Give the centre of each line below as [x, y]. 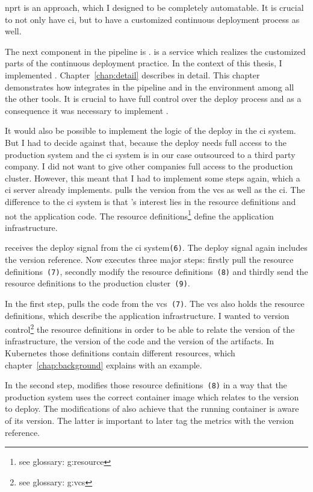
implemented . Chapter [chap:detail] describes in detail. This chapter [132, 74]
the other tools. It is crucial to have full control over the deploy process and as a [153, 99]
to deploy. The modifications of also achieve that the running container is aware [152, 408]
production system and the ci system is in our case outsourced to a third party [150, 154]
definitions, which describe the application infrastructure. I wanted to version [147, 315]
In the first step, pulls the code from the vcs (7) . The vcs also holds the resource [155, 303]
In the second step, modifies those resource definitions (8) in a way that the [146, 385]
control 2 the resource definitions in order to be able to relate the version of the [150, 328]
